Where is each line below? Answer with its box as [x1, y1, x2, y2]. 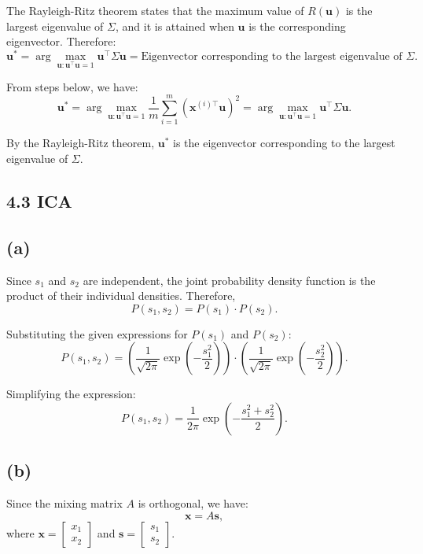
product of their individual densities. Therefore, [6, 287, 236, 304]
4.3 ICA [6, 188, 72, 212]
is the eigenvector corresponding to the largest [173, 135, 395, 151]
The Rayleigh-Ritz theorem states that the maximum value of [6, 2, 304, 18]
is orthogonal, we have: [138, 495, 248, 512]
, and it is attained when [115, 17, 234, 34]
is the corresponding [248, 17, 346, 34]
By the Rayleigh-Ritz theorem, [6, 135, 155, 151]
